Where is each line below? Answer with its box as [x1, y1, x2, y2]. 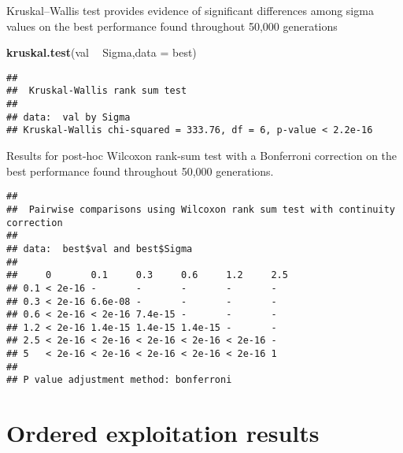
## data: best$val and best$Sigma [6, 243, 193, 254]
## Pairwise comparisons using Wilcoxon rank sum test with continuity [6, 203, 395, 215]
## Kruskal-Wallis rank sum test [6, 85, 187, 97]
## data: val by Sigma [6, 111, 131, 123]
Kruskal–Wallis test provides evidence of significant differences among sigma [6, 2, 374, 18]
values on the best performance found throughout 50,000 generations [6, 17, 338, 34]
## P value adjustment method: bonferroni [6, 374, 232, 386]
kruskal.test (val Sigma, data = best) [6, 44, 197, 61]
